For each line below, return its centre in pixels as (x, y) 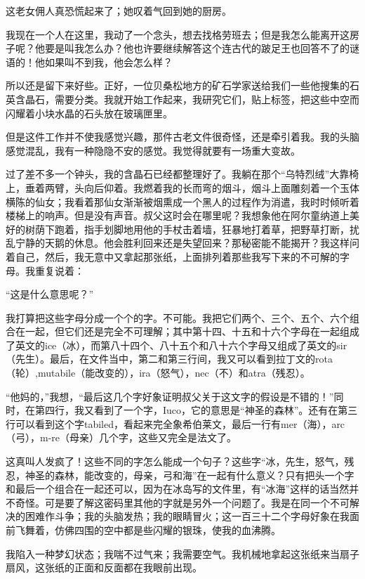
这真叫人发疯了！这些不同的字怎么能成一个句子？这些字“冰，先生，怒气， (175, 461)
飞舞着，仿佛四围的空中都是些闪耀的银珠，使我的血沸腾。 (148, 530)
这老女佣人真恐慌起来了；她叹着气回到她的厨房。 (119, 11)
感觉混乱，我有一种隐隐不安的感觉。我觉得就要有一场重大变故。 (153, 150)
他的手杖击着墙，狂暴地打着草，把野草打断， (246, 229)
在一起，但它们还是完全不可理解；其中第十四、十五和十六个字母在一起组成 (187, 331)
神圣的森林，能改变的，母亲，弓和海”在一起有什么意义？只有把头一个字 (190, 475)
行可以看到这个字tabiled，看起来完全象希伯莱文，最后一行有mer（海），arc (175, 423)
